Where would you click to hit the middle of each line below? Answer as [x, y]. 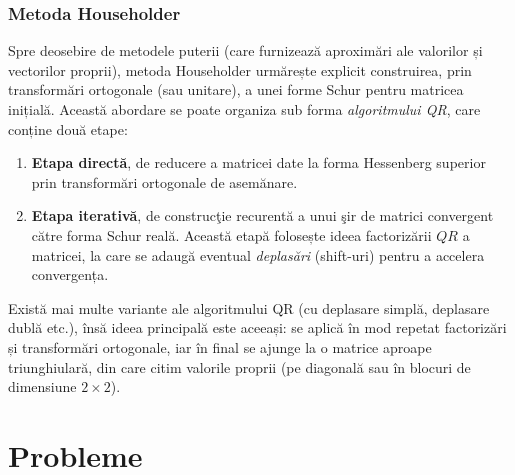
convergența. [70, 274]
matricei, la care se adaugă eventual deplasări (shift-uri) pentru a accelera [258, 254]
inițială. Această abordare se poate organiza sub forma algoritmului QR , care [244, 109]
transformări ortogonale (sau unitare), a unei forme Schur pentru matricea [236, 89]
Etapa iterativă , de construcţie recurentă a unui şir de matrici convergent [262, 215]
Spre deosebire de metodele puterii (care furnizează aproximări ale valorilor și [245, 50]
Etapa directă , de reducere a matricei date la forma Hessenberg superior [258, 162]
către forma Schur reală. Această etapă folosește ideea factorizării [231, 234]
